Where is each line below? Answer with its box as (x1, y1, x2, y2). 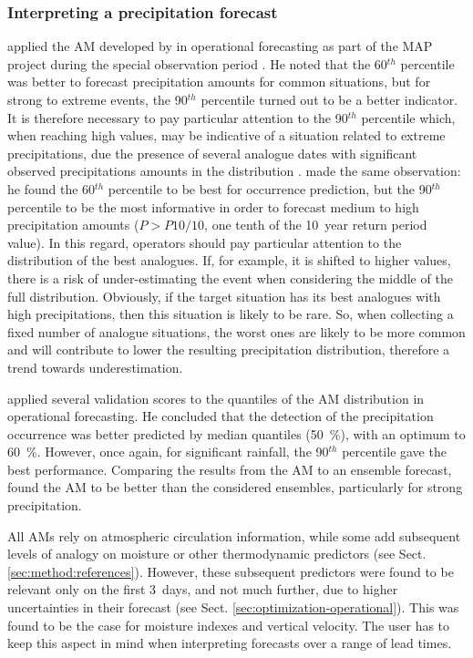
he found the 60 (7, 179, 96, 198)
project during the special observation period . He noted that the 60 (7, 54, 387, 73)
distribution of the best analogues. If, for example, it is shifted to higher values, (7, 251, 451, 270)
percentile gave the (342, 442, 447, 461)
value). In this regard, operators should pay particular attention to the (7, 232, 402, 252)
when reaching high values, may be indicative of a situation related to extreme (7, 126, 446, 145)
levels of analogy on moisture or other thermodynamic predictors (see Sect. (7, 544, 427, 563)
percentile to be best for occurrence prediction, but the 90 (108, 179, 432, 198)
